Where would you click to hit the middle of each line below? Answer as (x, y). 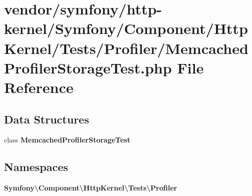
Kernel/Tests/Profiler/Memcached (126, 48)
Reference (39, 87)
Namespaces (36, 167)
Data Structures (47, 119)
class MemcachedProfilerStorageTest (67, 140)
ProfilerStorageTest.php (88, 67)
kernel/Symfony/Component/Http (126, 28)
